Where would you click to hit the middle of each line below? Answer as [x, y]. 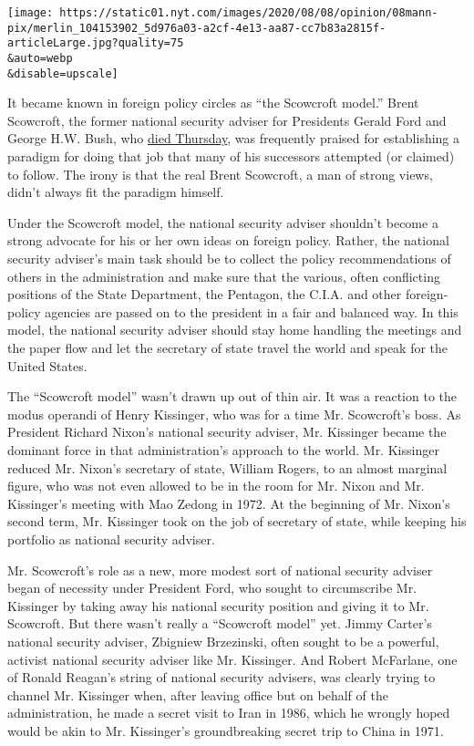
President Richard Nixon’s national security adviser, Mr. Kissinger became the [227, 432]
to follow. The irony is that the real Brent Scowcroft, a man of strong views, [220, 174]
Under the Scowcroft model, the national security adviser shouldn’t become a [223, 222]
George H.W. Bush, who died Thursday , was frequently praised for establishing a [234, 138]
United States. [47, 365]
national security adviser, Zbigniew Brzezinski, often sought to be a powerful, [223, 641]
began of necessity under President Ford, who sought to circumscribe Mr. [212, 588]
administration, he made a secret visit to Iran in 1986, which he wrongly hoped [229, 713]
